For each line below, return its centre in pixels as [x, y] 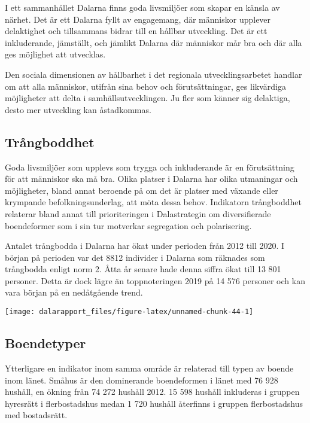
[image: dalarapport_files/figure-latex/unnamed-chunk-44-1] [129, 312]
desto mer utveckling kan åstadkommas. [78, 109]
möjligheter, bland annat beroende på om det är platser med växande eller [142, 190]
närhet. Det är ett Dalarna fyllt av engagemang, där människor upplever [138, 19]
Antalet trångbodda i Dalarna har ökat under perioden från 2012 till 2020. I [145, 246]
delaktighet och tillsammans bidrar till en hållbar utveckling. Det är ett [136, 31]
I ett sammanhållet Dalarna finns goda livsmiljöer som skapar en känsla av [142, 7]
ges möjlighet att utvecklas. [55, 54]
